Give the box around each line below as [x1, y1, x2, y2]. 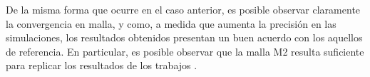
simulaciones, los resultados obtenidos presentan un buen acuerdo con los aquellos [6, 30, 363, 45]
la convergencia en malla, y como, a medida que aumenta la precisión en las [6, 16, 336, 31]
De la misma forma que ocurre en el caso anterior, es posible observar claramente [6, 2, 361, 16]
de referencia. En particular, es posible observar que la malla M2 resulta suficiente [6, 43, 364, 58]
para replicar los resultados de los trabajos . [6, 58, 197, 73]
